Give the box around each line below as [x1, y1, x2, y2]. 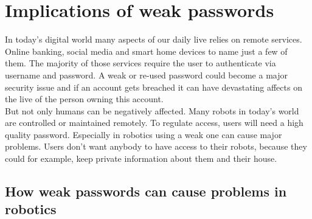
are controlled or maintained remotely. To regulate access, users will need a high [5, 116, 303, 129]
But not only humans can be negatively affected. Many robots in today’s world [5, 104, 299, 117]
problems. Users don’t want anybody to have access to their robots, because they [5, 140, 307, 153]
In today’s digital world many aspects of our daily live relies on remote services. [5, 33, 302, 46]
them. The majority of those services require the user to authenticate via [5, 57, 276, 69]
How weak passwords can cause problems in [5, 182, 287, 201]
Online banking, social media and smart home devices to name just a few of [5, 44, 288, 57]
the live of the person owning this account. [5, 92, 164, 105]
